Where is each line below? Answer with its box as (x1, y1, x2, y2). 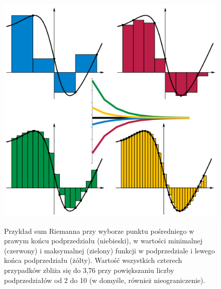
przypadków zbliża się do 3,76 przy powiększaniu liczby (4, 264, 174, 275)
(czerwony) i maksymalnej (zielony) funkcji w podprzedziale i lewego (4, 245, 215, 255)
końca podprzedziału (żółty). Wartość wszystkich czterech (4, 255, 182, 265)
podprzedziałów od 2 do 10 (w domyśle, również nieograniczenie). (4, 274, 205, 285)
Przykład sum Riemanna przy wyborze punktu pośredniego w (4, 225, 194, 236)
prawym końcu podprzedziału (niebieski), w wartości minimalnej (4, 235, 203, 246)
